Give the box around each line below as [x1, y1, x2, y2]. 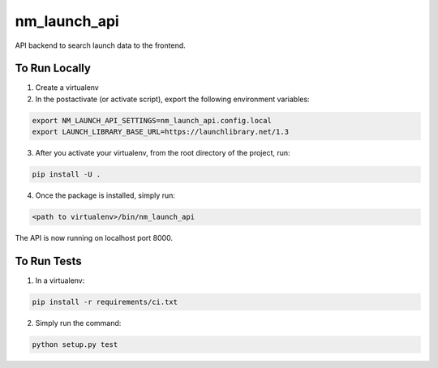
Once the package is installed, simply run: [35, 190, 176, 200]
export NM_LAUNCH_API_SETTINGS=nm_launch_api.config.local [32, 116, 272, 125]
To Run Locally [15, 62, 91, 75]
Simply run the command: [35, 319, 122, 328]
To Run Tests [15, 254, 83, 267]
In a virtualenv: [35, 276, 85, 285]
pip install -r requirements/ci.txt [32, 297, 178, 307]
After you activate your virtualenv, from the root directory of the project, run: [35, 148, 291, 158]
